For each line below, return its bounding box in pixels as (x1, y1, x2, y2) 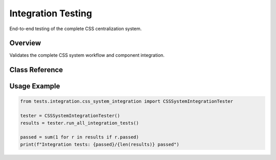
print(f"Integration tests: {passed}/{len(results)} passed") (20, 141, 179, 147)
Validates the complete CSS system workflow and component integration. (9, 52, 165, 58)
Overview (9, 39, 41, 48)
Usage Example (9, 82, 60, 90)
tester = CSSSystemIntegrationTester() (20, 113, 120, 119)
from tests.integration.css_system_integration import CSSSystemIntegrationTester (20, 99, 234, 104)
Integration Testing (9, 8, 92, 19)
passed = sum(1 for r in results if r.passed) (20, 134, 139, 140)
